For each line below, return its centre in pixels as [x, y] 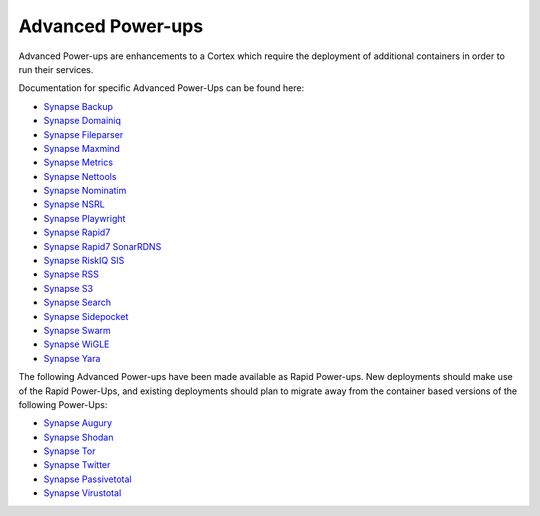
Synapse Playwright [84, 218]
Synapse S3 [68, 288]
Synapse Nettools [80, 176]
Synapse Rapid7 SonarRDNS [102, 246]
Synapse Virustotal [82, 493]
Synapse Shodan [78, 437]
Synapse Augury [78, 423]
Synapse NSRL [74, 204]
